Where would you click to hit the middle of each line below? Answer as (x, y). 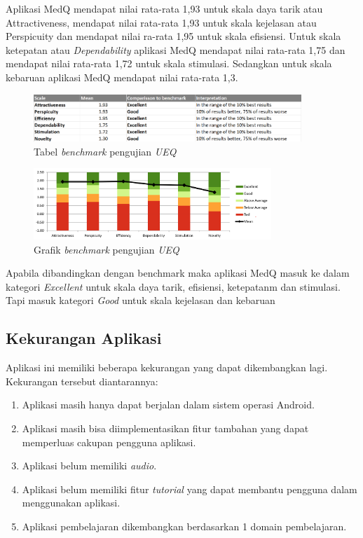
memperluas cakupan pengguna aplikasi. (109, 442)
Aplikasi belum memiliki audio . (89, 465)
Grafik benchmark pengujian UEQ (107, 249)
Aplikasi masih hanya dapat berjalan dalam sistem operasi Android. (168, 405)
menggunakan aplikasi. (71, 503)
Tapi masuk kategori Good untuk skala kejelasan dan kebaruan (141, 300)
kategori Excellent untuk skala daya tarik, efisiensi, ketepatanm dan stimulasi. (173, 286)
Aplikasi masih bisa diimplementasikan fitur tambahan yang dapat (165, 428)
